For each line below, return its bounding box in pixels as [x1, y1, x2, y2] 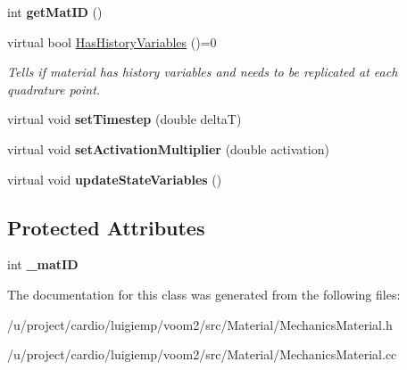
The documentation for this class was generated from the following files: [7, 284, 401, 303]
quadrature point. [7, 79, 101, 98]
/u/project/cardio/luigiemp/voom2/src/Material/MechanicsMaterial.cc [7, 345, 397, 364]
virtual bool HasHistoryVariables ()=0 [7, 32, 217, 51]
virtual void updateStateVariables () [7, 169, 222, 188]
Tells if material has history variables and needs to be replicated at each [7, 62, 398, 81]
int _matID [7, 255, 79, 274]
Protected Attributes [7, 213, 205, 241]
